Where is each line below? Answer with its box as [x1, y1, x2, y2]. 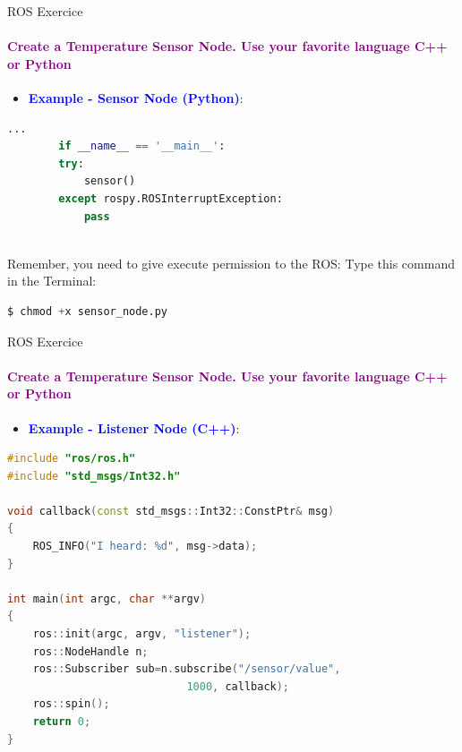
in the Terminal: [7, 271, 97, 290]
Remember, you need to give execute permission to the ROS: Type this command [7, 253, 455, 272]
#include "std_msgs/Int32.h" [7, 469, 181, 483]
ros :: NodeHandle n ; [32, 645, 149, 658]
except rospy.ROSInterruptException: [58, 192, 283, 205]
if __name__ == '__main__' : [58, 140, 226, 153]
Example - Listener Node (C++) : [28, 418, 240, 437]
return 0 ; [32, 715, 91, 728]
